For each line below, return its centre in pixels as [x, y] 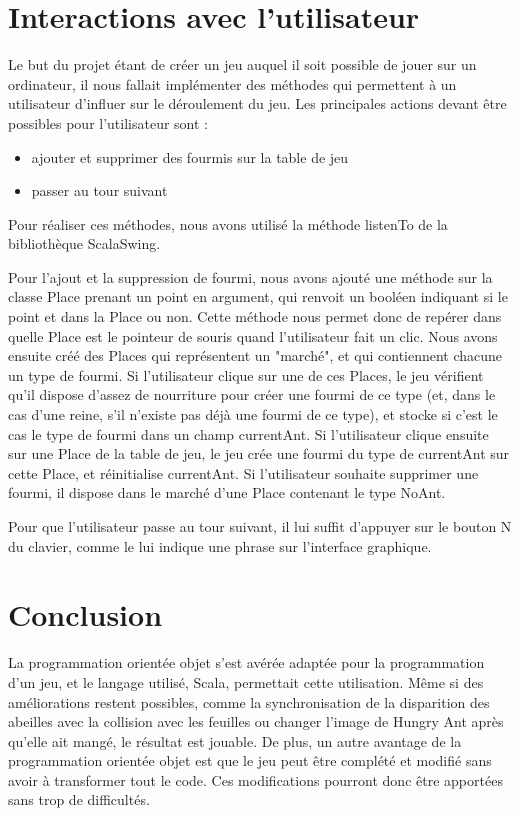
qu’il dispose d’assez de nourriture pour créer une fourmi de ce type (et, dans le [252, 394]
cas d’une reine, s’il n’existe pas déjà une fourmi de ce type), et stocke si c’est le [253, 414]
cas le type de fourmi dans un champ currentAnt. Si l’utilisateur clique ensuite [248, 433]
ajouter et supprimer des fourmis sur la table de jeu [190, 156]
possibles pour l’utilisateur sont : [108, 122]
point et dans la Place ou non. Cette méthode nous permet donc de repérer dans [255, 316]
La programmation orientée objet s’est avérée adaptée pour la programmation [246, 662]
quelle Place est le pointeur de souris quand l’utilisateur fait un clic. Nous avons [253, 335]
